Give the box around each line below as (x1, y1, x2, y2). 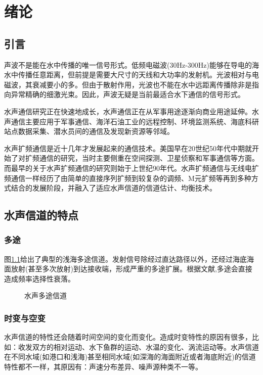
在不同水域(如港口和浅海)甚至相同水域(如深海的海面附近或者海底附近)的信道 (4, 351, 256, 362)
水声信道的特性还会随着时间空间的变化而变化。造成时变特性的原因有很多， (4, 332, 252, 342)
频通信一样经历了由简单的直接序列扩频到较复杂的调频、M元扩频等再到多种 (4, 172, 251, 183)
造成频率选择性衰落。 (4, 273, 75, 284)
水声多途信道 (24, 290, 67, 301)
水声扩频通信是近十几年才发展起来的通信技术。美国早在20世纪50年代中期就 (4, 143, 252, 153)
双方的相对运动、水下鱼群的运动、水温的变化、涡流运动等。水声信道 (32, 341, 259, 352)
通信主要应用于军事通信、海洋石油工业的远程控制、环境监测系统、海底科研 (11, 116, 259, 126)
